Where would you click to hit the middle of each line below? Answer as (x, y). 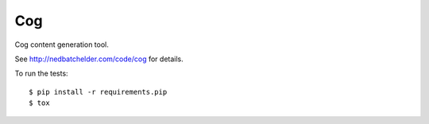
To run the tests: (41, 74)
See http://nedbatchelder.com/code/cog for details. (99, 59)
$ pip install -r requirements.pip (98, 92)
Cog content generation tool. (62, 45)
